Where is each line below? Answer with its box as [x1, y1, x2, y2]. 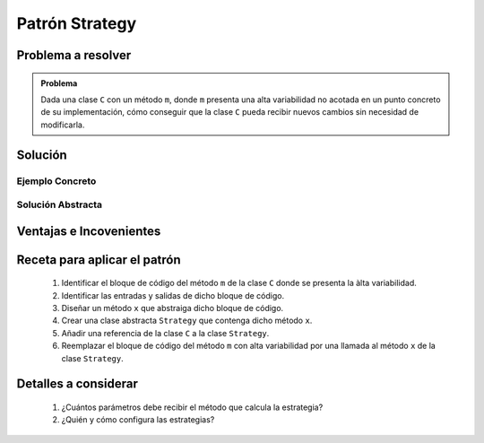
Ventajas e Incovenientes [16, 223, 161, 239]
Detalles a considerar [16, 377, 138, 392]
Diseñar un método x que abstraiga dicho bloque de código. [61, 303, 284, 314]
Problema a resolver [16, 48, 132, 63]
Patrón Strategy [16, 13, 137, 33]
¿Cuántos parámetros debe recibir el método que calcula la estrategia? [61, 402, 324, 413]
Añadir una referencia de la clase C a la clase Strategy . [61, 327, 270, 338]
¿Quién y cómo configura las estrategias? [61, 414, 215, 425]
